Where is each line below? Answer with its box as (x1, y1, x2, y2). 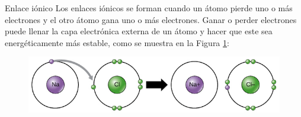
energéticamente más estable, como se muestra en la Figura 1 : (5, 36, 229, 48)
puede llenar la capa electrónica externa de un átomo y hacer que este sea (5, 25, 273, 37)
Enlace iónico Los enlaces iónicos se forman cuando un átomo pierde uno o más (5, 2, 293, 14)
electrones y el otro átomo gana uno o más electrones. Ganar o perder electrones (5, 13, 297, 25)
